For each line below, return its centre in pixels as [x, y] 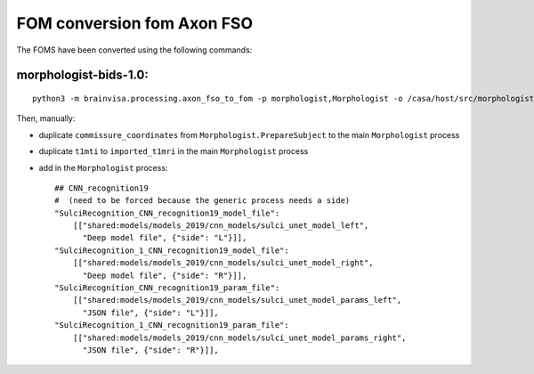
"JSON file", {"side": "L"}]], [151, 313]
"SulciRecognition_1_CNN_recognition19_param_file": [172, 325]
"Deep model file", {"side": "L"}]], [165, 238]
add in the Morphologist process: [103, 167]
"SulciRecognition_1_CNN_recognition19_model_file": [172, 250]
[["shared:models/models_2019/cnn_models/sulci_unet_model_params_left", [237, 300]
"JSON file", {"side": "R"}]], [151, 350]
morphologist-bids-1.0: [82, 75]
